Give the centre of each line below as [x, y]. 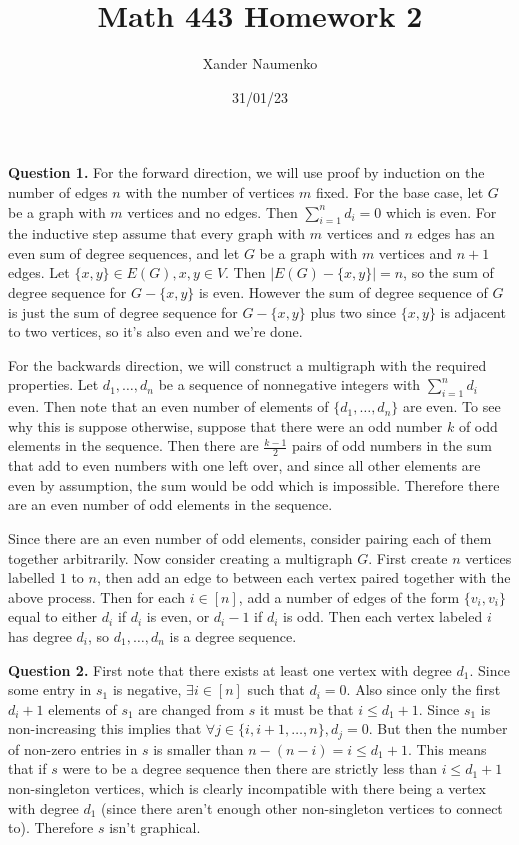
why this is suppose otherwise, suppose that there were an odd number [225, 425]
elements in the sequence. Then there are [133, 445]
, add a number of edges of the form [349, 596]
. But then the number [438, 728]
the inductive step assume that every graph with [157, 233]
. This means [447, 748]
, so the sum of [448, 272]
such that [276, 689]
